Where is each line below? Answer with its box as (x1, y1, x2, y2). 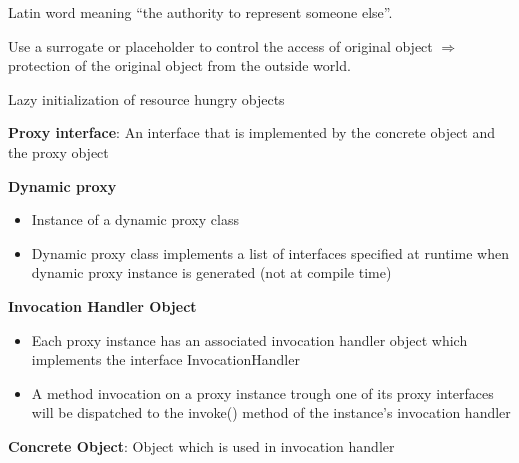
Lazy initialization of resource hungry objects (8, 88, 285, 109)
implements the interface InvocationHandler (31, 349, 300, 370)
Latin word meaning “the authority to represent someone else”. (8, 2, 393, 22)
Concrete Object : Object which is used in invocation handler (8, 435, 395, 456)
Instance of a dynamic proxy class (31, 209, 239, 230)
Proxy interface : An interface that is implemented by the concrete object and (8, 122, 496, 143)
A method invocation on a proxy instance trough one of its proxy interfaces (31, 382, 494, 403)
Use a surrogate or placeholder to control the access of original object (8, 35, 433, 56)
